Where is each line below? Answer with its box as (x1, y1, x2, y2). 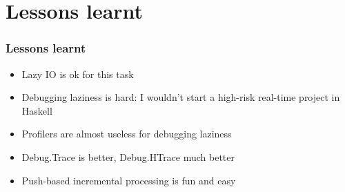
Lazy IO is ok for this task (21, 66, 134, 81)
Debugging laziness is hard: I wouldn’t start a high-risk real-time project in (21, 90, 340, 104)
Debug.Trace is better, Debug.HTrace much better (21, 149, 235, 164)
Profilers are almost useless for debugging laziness (21, 126, 232, 141)
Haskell (21, 103, 52, 117)
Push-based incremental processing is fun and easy (21, 173, 236, 187)
